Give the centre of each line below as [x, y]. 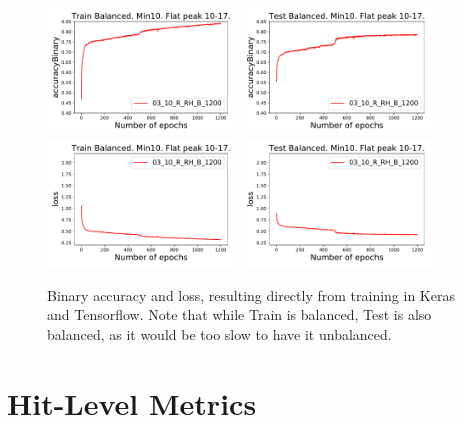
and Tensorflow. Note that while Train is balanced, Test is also [239, 314]
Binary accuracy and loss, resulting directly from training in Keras [251, 294]
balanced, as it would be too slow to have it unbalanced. [219, 333]
